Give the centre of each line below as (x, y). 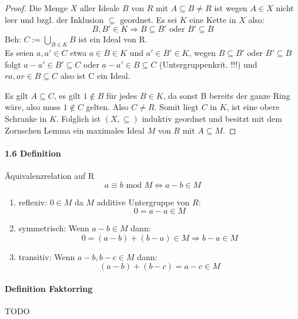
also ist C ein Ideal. (95, 76)
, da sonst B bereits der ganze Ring (227, 95)
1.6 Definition (33, 153)
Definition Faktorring (49, 288)
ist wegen (231, 8)
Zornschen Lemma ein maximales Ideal (75, 130)
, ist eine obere (253, 107)
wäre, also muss (33, 107)
